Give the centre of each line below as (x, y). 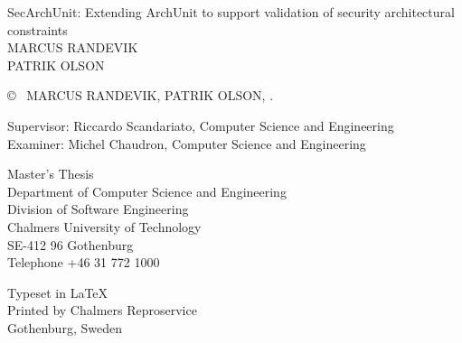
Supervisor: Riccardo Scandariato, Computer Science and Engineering (201, 125)
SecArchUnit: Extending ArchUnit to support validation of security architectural (231, 12)
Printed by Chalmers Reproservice (102, 310)
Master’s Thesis (51, 174)
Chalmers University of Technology (104, 226)
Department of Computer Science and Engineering (147, 191)
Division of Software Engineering (98, 209)
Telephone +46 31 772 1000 (84, 262)
